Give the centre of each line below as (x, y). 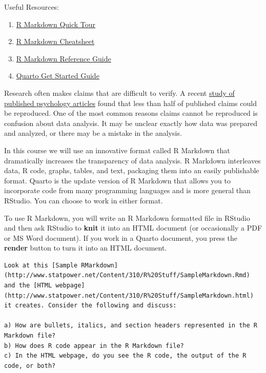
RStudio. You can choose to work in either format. (84, 200)
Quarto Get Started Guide (58, 76)
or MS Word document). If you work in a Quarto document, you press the (121, 237)
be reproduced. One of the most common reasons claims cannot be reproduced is (131, 113)
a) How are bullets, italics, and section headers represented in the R (131, 326)
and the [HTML (28, 286)
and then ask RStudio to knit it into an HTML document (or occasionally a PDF (133, 228)
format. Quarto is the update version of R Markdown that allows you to (117, 180)
